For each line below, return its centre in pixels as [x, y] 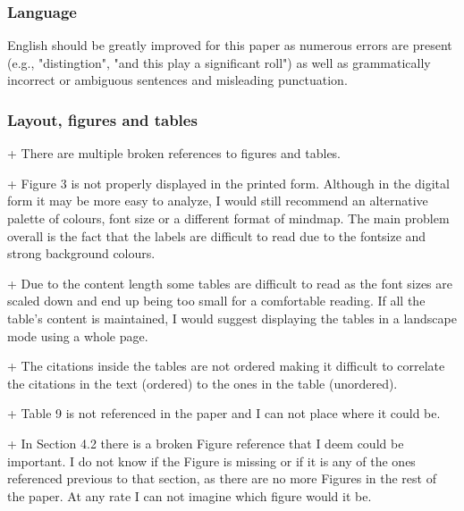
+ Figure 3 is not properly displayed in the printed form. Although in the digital [228, 183]
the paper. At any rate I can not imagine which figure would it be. [190, 495]
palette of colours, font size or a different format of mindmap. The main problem [228, 218]
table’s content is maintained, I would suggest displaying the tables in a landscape [232, 318]
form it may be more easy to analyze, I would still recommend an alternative [218, 201]
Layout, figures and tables [102, 119]
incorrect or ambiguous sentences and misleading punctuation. [177, 80]
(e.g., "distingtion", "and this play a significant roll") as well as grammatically [219, 62]
